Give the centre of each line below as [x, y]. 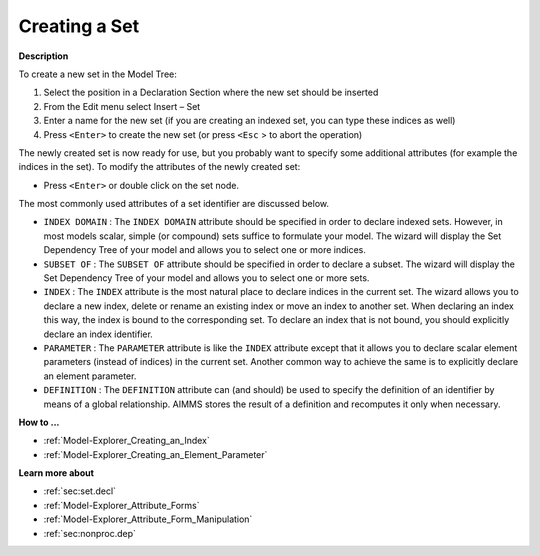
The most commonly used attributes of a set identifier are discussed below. [174, 204]
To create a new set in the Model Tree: [97, 74]
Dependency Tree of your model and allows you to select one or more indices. [205, 250]
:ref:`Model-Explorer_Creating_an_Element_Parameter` [155, 454]
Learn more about [56, 473]
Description [43, 56]
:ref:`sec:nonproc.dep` [90, 533]
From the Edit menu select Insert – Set [122, 106]
